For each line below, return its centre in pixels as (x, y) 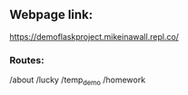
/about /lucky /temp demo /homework (78, 81)
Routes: (27, 60)
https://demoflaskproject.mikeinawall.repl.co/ (94, 36)
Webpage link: (51, 15)
